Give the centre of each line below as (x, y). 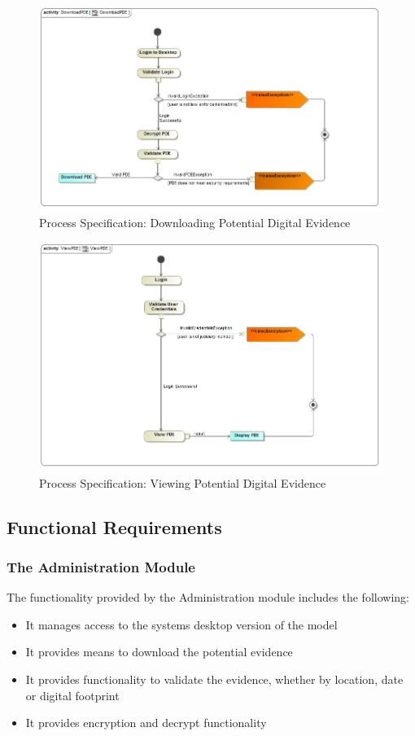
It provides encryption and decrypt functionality (146, 723)
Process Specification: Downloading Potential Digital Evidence (195, 223)
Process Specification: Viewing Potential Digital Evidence (183, 482)
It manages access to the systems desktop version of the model (181, 624)
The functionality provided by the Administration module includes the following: (208, 597)
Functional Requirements (114, 526)
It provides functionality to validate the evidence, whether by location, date (214, 679)
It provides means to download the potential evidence (159, 652)
